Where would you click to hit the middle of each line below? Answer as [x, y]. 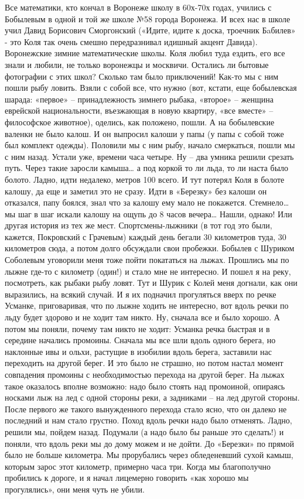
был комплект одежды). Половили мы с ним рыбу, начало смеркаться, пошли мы [150, 145]
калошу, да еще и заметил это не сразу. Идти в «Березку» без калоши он [136, 191]
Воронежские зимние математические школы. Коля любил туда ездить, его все [145, 53]
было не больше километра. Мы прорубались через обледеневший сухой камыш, [149, 455]
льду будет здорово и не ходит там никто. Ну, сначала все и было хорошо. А [142, 317]
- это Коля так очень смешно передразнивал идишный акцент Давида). [131, 41]
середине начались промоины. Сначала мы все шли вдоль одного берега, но [140, 340]
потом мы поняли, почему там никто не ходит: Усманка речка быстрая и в [137, 328]
